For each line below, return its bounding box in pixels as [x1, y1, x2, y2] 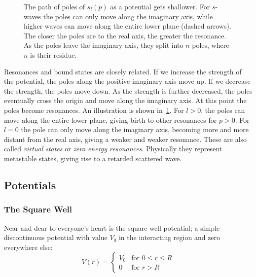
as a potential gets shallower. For [110, 1, 210, 11]
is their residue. [30, 49, 77, 60]
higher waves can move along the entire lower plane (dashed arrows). [24, 21, 231, 31]
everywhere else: [4, 242, 53, 252]
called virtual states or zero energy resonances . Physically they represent [4, 143, 222, 154]
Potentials [4, 177, 56, 192]
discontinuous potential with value [4, 232, 108, 242]
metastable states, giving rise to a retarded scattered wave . [4, 153, 182, 163]
